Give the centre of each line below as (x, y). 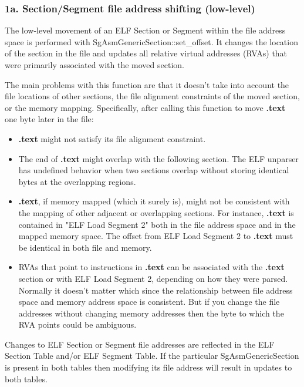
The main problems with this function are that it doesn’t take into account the (147, 84)
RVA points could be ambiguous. (77, 324)
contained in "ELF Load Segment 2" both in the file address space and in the (157, 224)
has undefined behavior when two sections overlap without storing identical (154, 170)
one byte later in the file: (49, 119)
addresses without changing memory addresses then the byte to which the (151, 313)
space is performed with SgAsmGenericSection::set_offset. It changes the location (151, 41)
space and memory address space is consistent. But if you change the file (149, 302)
